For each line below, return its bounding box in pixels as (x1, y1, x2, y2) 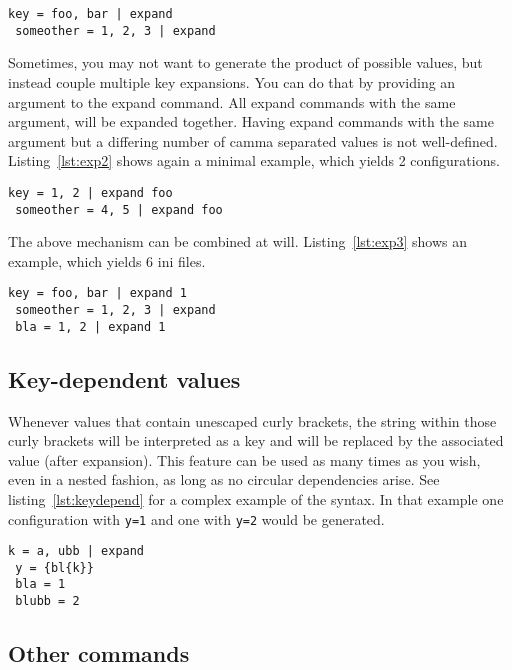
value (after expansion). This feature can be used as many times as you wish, (8, 449, 481, 470)
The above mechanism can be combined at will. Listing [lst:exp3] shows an (8, 231, 468, 252)
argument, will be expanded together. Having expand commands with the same (8, 111, 494, 132)
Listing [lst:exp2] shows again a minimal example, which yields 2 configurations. (8, 150, 500, 171)
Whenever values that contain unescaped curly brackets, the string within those (8, 410, 497, 431)
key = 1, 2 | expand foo (8, 185, 173, 200)
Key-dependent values (8, 363, 241, 394)
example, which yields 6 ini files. (8, 250, 206, 271)
